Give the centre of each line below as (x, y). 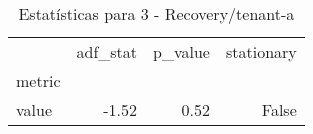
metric (38, 80)
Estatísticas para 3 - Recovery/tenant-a (156, 13)
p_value (181, 51)
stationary (261, 51)
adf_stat (107, 51)
